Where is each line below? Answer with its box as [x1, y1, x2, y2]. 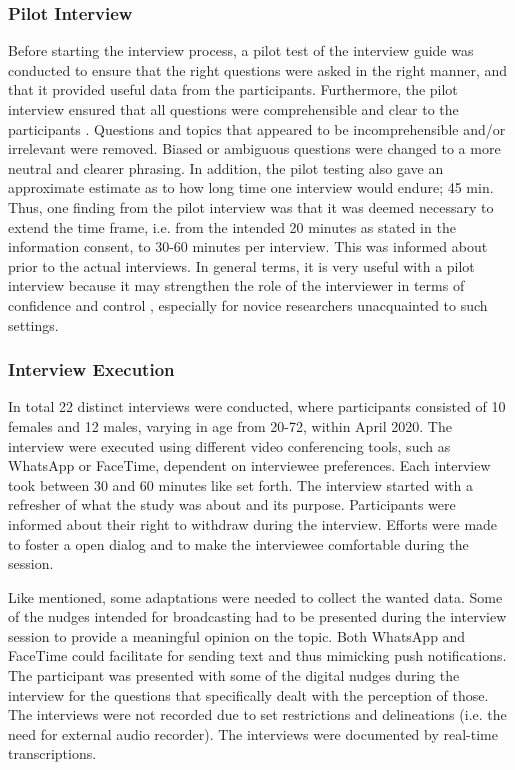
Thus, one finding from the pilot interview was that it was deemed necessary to [8, 196, 494, 217]
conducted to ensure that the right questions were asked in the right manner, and [8, 59, 508, 80]
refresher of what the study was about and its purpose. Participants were [8, 494, 456, 515]
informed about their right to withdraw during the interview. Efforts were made [8, 513, 498, 534]
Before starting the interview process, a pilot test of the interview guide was [8, 40, 474, 61]
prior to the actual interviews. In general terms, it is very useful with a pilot [8, 255, 475, 276]
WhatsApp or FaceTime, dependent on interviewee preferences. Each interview [8, 455, 491, 476]
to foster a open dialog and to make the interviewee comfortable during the [8, 533, 469, 554]
